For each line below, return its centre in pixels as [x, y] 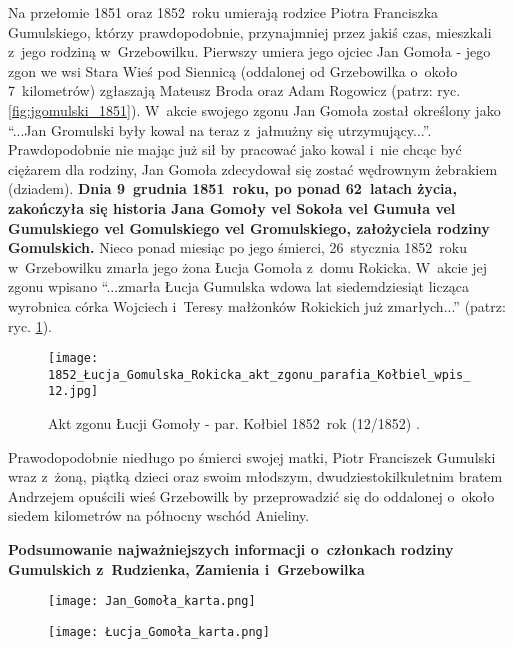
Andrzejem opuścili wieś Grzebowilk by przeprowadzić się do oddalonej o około [251, 495]
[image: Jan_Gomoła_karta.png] [152, 601]
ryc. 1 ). [30, 325]
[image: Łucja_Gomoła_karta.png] [159, 631]
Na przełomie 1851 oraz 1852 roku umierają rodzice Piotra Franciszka [223, 12]
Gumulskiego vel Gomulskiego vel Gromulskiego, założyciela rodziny [249, 227]
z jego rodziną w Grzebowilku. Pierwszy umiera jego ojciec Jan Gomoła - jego [249, 51]
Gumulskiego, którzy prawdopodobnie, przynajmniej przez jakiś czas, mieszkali [250, 31]
